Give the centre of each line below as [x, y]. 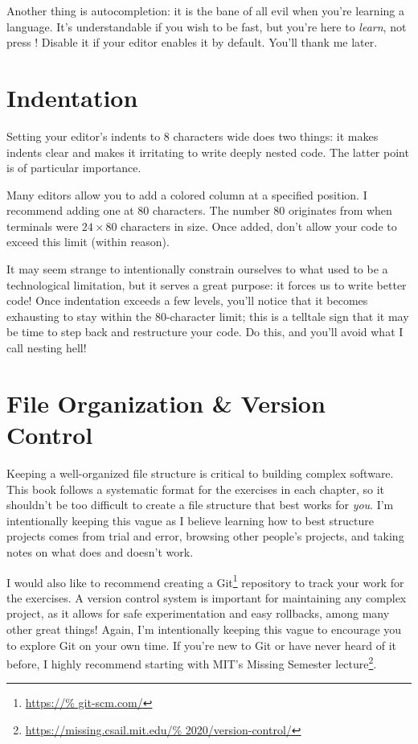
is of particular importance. [74, 168]
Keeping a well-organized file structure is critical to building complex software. [200, 473]
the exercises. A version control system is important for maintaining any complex [207, 597]
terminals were [43, 226]
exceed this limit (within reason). [88, 242]
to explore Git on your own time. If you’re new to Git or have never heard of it [201, 645]
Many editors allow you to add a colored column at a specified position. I [187, 194]
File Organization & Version [166, 403]
